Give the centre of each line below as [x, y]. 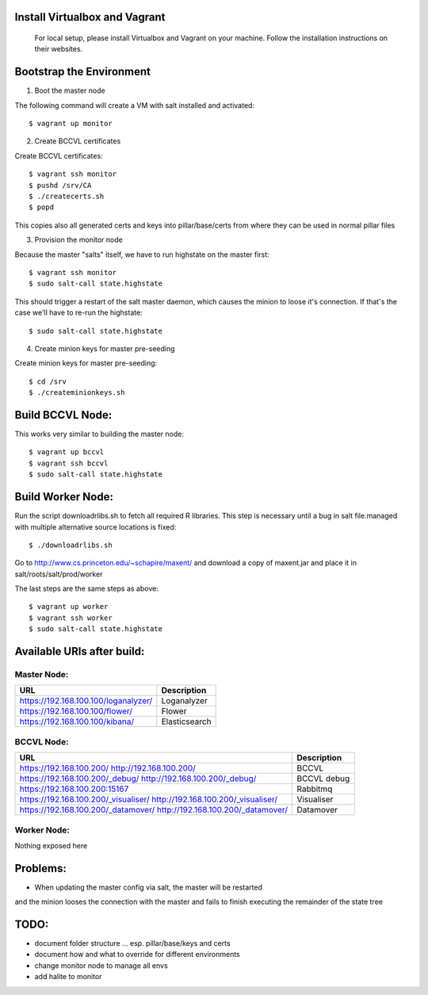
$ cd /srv [48, 381]
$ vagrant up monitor [71, 124]
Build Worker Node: [64, 497]
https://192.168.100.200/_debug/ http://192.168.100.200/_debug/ [138, 779]
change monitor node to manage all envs [101, 965]
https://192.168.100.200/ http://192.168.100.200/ [107, 768]
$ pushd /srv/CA [60, 185]
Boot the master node [70, 90]
